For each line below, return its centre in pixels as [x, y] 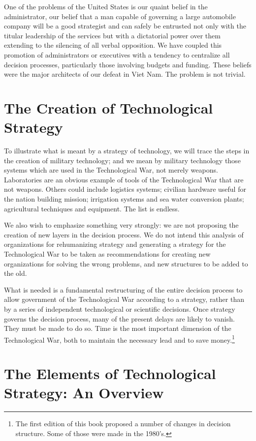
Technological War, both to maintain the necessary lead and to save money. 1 [119, 339]
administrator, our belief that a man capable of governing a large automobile [120, 16]
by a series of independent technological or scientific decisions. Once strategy [120, 309]
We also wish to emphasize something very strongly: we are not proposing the [121, 225]
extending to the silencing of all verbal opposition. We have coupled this [113, 45]
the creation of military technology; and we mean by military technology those [122, 160]
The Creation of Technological [109, 107]
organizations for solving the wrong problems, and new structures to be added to [126, 263]
